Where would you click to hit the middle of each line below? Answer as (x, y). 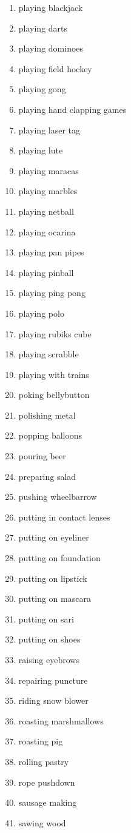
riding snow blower (53, 700)
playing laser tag (49, 130)
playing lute (41, 150)
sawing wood (42, 822)
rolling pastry (44, 761)
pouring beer (42, 456)
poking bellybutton (54, 395)
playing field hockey (55, 68)
